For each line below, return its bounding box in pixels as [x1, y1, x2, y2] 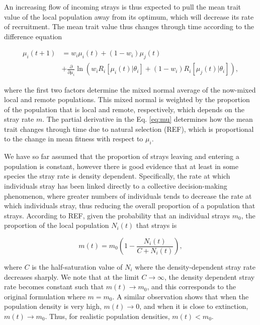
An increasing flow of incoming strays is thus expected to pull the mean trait [4, 2, 241, 12]
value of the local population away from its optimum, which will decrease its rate [4, 11, 254, 22]
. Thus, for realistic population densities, [45, 310, 170, 321]
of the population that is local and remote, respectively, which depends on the [4, 104, 244, 114]
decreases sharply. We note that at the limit [4, 271, 139, 282]
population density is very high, [4, 301, 102, 311]
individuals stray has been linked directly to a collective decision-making [4, 181, 227, 191]
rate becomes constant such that [4, 281, 104, 292]
